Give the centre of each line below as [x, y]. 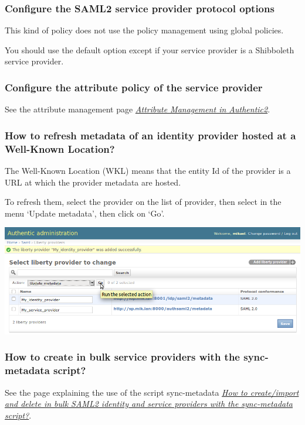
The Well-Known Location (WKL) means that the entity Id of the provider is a [148, 170]
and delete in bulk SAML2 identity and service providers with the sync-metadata [149, 404]
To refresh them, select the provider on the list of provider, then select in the [143, 202]
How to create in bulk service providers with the [122, 357]
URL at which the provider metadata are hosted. [93, 182]
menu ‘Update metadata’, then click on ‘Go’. [85, 213]
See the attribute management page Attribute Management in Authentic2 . [138, 109]
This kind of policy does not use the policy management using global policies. [144, 30]
